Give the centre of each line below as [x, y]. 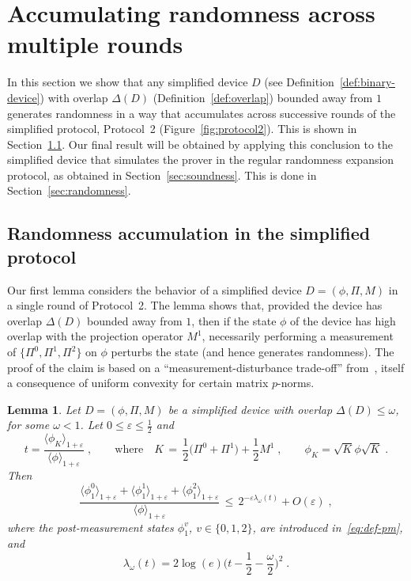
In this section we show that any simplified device [128, 82]
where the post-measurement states [90, 527]
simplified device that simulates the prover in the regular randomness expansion [201, 159]
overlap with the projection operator [95, 336]
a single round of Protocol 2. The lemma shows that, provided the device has [195, 305]
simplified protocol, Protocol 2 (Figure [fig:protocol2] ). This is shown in [182, 129]
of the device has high [343, 320]
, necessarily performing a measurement [298, 336]
